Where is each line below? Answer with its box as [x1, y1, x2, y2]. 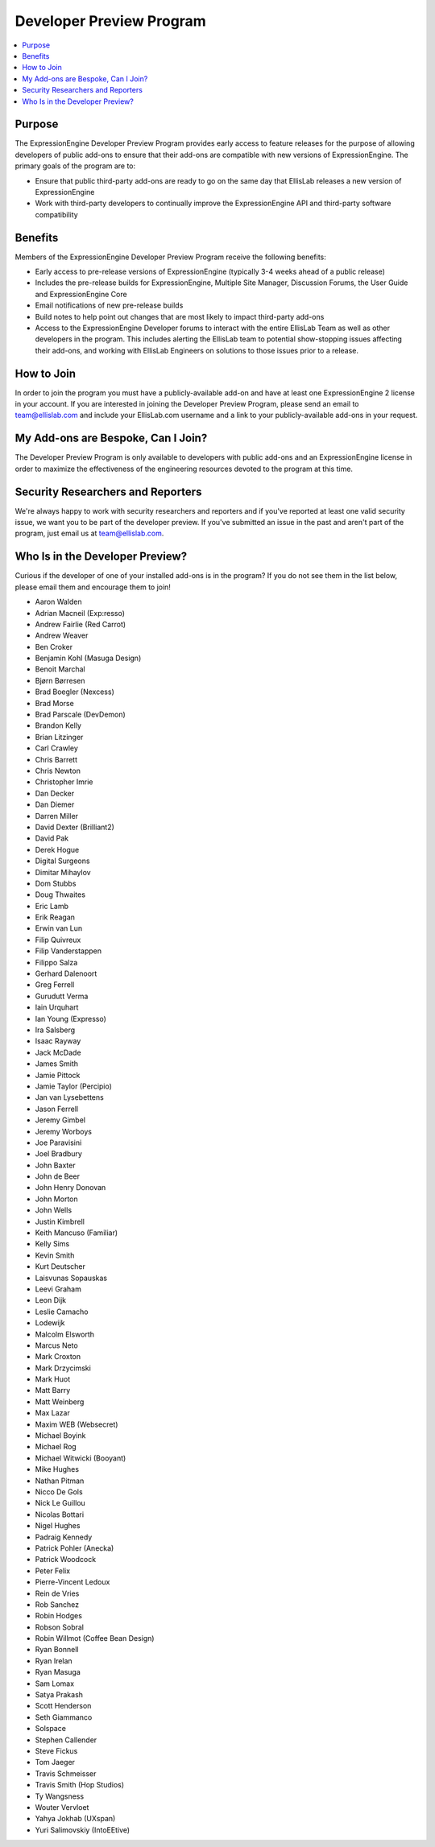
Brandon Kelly [35, 721, 82, 730]
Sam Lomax [35, 1679, 75, 1688]
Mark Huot [35, 1374, 71, 1384]
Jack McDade [35, 1047, 81, 1057]
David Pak [35, 833, 69, 843]
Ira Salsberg [35, 1025, 76, 1035]
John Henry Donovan [35, 1183, 106, 1192]
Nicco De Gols [35, 1487, 84, 1497]
